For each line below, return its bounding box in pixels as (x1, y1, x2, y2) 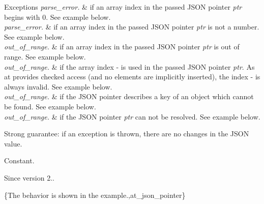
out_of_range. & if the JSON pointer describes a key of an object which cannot (4, 91, 254, 102)
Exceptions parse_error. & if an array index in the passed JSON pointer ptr (4, 2, 242, 12)
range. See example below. (4, 51, 86, 62)
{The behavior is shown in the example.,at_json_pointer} (4, 189, 186, 200)
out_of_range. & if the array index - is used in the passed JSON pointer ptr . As (4, 61, 255, 72)
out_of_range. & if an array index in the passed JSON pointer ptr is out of (4, 41, 240, 52)
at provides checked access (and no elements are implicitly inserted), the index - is (4, 71, 260, 82)
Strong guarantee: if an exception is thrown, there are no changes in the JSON (4, 128, 249, 139)
